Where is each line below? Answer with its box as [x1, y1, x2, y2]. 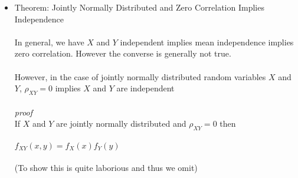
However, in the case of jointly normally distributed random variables [14, 70, 266, 83]
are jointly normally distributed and [56, 117, 186, 130]
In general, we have [14, 35, 84, 48]
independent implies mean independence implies [120, 35, 294, 48]
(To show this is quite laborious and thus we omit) [14, 161, 198, 174]
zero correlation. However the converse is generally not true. [14, 47, 231, 60]
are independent [116, 82, 175, 94]
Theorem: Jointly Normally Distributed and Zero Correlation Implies [14, 1, 264, 13]
